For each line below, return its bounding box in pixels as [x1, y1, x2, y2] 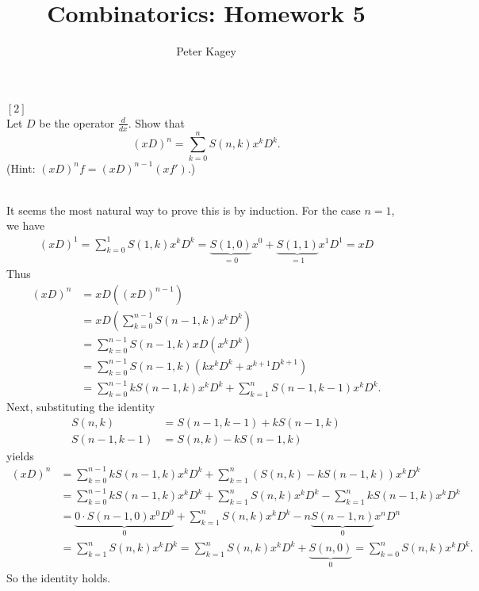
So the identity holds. [6, 569, 111, 585]
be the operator [39, 114, 115, 131]
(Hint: [6, 159, 36, 176]
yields [6, 447, 34, 463]
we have [6, 217, 45, 234]
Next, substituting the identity [6, 398, 155, 415]
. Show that [128, 114, 185, 131]
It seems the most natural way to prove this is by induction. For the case [6, 201, 361, 218]
